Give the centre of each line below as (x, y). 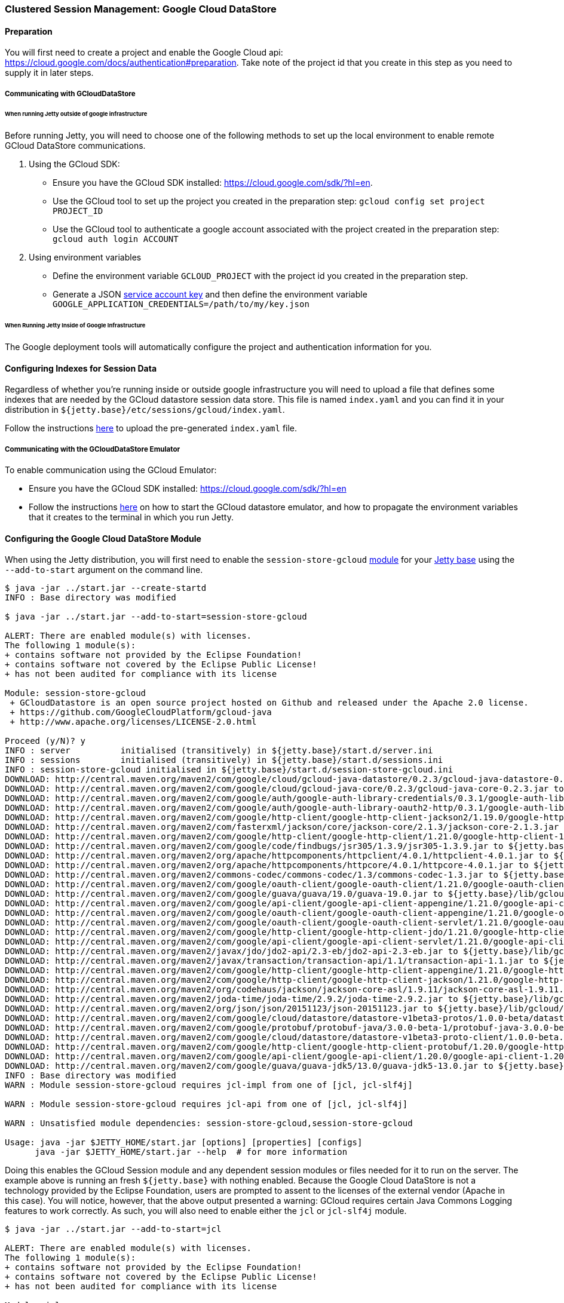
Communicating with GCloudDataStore (70, 93)
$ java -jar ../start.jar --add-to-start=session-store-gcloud (156, 617)
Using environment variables (85, 257)
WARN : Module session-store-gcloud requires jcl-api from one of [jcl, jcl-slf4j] (206, 1104)
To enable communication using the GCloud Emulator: (111, 470)
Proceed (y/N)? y (45, 741)
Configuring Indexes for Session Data (81, 368)
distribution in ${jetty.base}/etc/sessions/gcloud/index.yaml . (145, 410)
